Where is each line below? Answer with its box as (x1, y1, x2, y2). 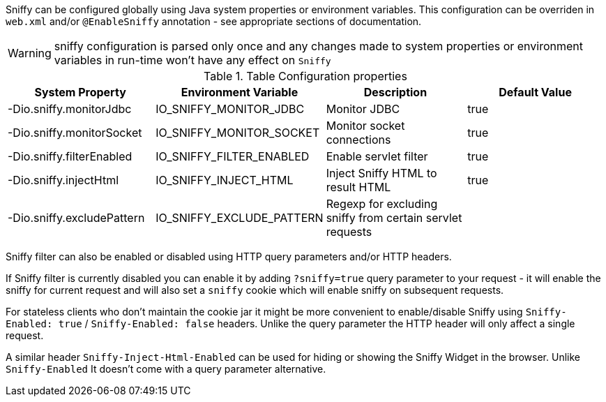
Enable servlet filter (326, 149, 428, 163)
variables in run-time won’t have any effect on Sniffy (54, 53, 331, 67)
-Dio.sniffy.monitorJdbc (8, 102, 132, 116)
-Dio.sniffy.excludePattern (8, 211, 145, 225)
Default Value (499, 85, 572, 99)
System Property (34, 85, 126, 99)
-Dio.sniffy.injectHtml (8, 173, 119, 187)
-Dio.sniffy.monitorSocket (8, 126, 142, 140)
